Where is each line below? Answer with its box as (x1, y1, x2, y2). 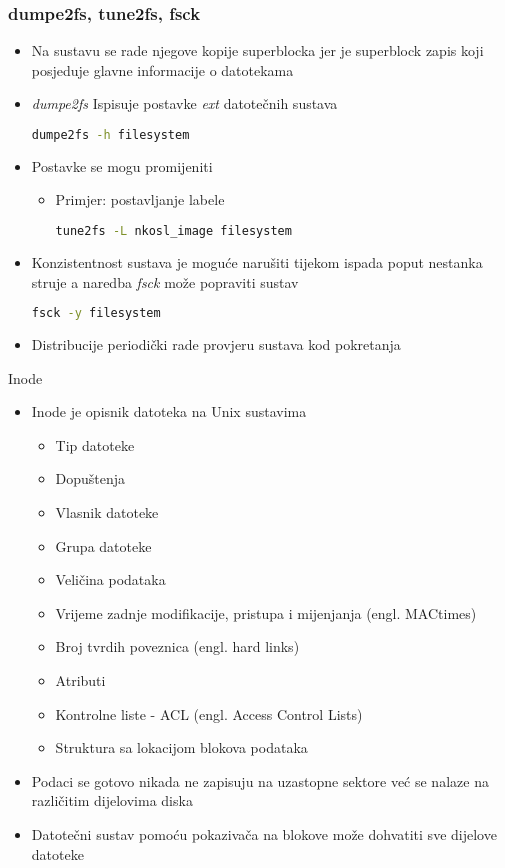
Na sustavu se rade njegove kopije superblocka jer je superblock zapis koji (31, 40, 484, 61)
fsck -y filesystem (31, 306, 161, 321)
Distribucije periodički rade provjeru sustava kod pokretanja (31, 334, 401, 354)
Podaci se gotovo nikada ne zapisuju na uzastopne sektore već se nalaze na (31, 770, 489, 791)
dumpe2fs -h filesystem (31, 128, 190, 142)
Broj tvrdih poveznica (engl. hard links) (55, 636, 300, 657)
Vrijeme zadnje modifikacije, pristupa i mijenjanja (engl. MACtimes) (55, 602, 477, 623)
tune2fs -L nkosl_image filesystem (55, 224, 292, 239)
